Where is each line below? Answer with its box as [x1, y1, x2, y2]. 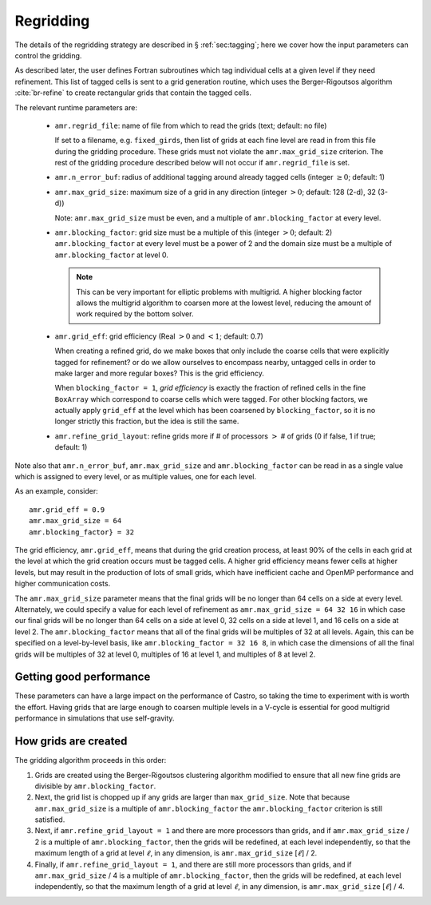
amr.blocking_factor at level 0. [54, 250, 169, 260]
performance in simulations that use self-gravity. [14, 713, 175, 723]
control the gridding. [14, 50, 82, 60]
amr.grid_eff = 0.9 [29, 505, 105, 514]
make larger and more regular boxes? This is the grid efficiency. [54, 368, 265, 378]
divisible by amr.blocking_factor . [34, 781, 156, 791]
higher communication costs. [14, 579, 111, 589]
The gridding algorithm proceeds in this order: [14, 756, 167, 765]
